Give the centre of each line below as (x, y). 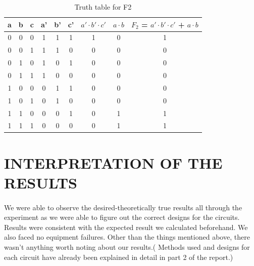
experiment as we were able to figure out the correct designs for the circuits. (122, 217)
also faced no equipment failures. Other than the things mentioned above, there (127, 237)
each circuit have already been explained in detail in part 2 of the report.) (119, 257)
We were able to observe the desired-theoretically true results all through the (123, 207)
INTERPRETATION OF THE (113, 162)
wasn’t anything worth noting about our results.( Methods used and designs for (127, 246)
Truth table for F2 (103, 7)
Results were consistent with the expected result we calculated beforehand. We (126, 227)
